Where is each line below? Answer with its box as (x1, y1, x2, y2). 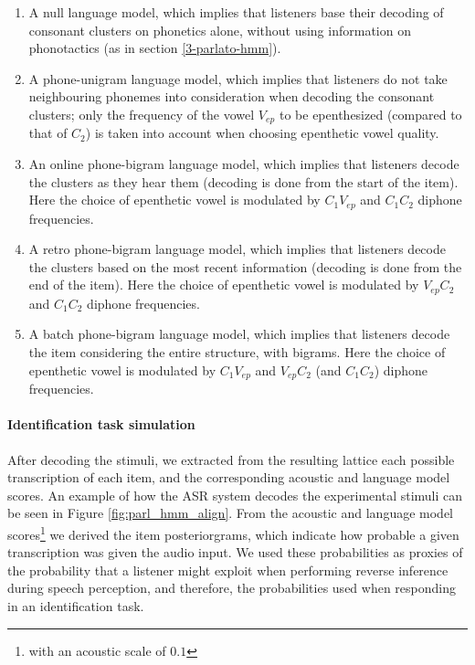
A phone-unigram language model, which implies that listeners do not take (28, 69, 448, 88)
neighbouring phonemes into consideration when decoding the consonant (28, 87, 435, 106)
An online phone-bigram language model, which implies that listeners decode (28, 154, 459, 174)
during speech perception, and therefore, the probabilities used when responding (7, 578, 456, 597)
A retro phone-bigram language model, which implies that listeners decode (28, 239, 446, 259)
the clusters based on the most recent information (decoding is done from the (28, 257, 462, 276)
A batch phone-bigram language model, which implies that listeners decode (28, 324, 450, 343)
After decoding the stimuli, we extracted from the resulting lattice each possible (7, 449, 455, 469)
